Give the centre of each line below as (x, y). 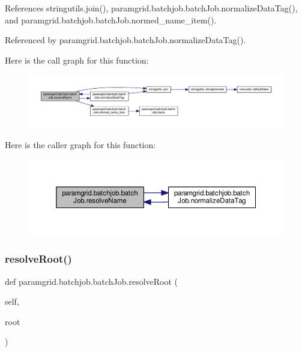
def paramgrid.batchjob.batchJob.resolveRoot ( (92, 281)
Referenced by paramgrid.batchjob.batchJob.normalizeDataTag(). (125, 40)
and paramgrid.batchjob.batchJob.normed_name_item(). (111, 19)
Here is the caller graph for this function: (80, 144)
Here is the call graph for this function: (77, 60)
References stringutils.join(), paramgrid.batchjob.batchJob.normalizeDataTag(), (151, 8)
